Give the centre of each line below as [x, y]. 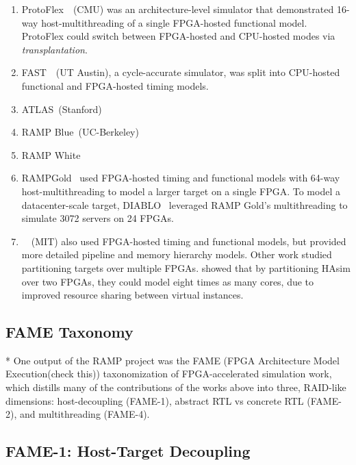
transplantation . [54, 49]
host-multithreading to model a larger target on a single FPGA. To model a [181, 191]
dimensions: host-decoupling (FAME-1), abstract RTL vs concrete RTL [155, 400]
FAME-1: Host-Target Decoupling [128, 451]
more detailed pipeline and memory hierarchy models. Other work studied [177, 254]
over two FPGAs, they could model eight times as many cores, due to [168, 281]
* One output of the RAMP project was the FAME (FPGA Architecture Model [173, 360]
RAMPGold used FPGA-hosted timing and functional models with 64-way [181, 178]
